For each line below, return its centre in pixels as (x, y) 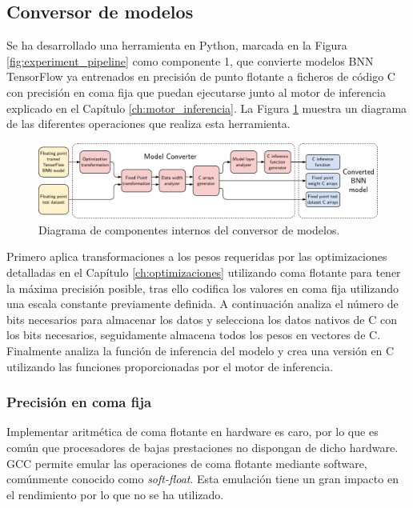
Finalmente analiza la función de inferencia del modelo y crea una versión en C (200, 350)
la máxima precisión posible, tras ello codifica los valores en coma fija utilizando (203, 288)
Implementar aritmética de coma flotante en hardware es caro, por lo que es (192, 432)
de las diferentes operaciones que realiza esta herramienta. (148, 124)
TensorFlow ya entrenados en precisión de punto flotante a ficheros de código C (201, 76)
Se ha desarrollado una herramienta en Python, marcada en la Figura (177, 45)
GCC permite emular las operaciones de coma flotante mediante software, (187, 463)
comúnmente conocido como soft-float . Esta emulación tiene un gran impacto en (202, 479)
